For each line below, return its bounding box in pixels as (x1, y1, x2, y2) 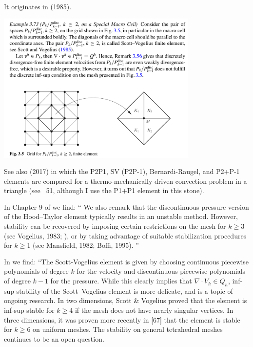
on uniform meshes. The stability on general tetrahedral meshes (33, 324, 223, 334)
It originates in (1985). (4, 1, 72, 11)
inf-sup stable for (4, 305, 55, 315)
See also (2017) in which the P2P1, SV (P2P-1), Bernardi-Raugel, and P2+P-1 (4, 166, 240, 176)
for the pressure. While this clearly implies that (50, 276, 192, 286)
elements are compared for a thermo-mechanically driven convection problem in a (4, 175, 247, 186)
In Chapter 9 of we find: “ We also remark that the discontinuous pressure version (4, 201, 249, 212)
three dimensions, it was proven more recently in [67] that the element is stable (4, 314, 240, 325)
